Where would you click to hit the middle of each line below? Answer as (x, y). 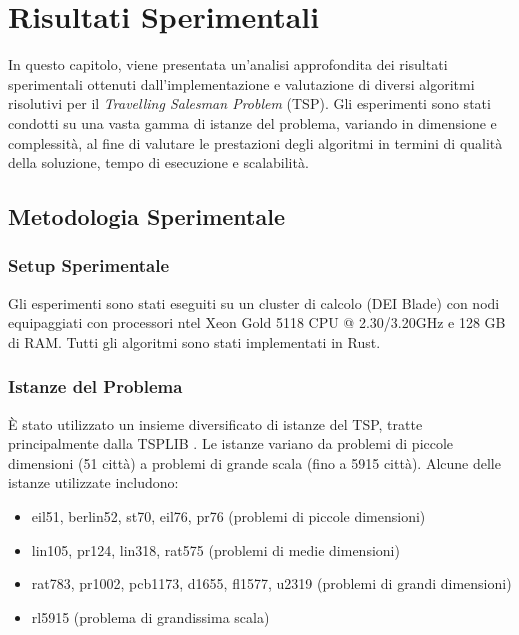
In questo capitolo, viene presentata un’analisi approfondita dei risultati (228, 64)
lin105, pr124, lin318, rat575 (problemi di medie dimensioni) (215, 549)
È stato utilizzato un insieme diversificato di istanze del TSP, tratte (215, 423)
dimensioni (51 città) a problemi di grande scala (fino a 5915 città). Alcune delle (254, 462)
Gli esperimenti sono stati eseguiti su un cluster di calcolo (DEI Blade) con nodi (254, 302)
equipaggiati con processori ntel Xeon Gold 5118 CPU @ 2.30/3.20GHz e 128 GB (257, 322)
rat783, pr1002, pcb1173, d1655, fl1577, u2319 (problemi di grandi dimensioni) (271, 583)
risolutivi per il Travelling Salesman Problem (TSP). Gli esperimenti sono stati (249, 103)
